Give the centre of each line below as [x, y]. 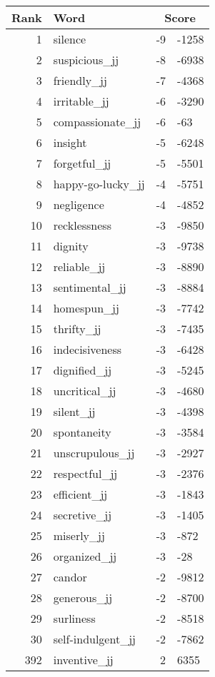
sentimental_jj [90, 287]
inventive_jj [83, 660]
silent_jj [74, 411]
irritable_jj [81, 101]
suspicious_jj [86, 60]
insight [70, 142]
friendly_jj [80, 80]
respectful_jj [85, 473]
